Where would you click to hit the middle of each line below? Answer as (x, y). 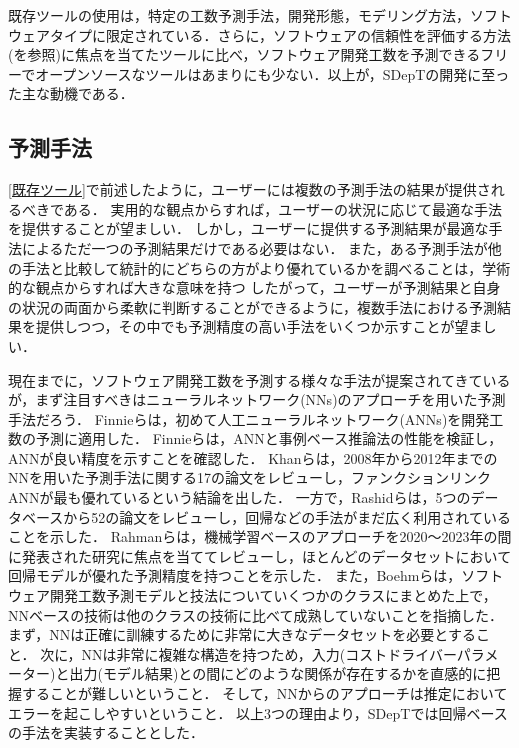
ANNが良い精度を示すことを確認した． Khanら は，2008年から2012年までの (253, 457)
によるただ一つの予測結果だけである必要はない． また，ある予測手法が (254, 247)
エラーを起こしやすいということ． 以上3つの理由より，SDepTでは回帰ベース (258, 712)
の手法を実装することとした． (106, 732)
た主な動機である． (71, 93)
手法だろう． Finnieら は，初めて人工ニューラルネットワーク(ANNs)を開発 (249, 418)
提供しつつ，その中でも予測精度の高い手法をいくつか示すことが (245, 326)
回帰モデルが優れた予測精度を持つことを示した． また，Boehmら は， (235, 575)
